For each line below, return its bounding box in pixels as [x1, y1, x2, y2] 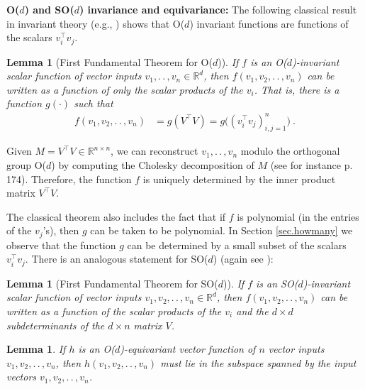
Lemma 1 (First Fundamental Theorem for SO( [6, 275, 218, 290]
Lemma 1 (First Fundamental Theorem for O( [6, 54, 213, 69]
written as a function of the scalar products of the [6, 304, 222, 318]
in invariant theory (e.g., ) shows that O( [6, 16, 185, 31]
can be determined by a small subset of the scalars [127, 237, 347, 252]
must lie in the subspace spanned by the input [160, 355, 356, 370]
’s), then [43, 223, 79, 238]
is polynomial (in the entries [237, 209, 359, 224]
